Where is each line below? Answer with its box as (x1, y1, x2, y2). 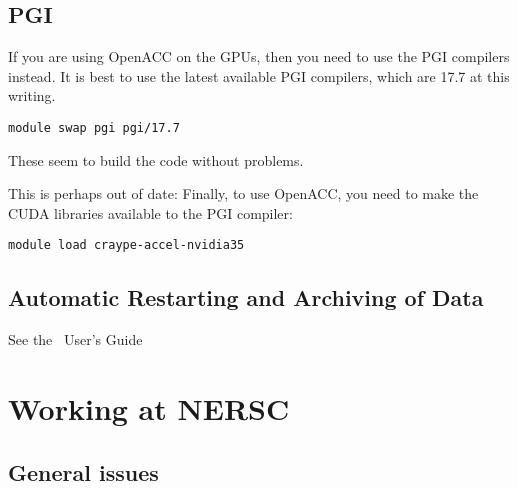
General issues (8, 456, 159, 487)
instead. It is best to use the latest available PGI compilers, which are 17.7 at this (8, 65, 510, 86)
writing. (8, 85, 56, 106)
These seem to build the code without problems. (8, 149, 304, 170)
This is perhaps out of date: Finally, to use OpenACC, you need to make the (8, 183, 479, 204)
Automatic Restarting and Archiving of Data (8, 282, 484, 313)
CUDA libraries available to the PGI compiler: (8, 202, 293, 223)
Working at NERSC (8, 388, 290, 429)
